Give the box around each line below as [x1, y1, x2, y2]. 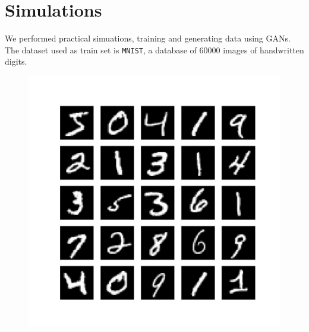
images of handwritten [223, 43, 304, 56]
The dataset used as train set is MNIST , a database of [5, 43, 197, 56]
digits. [5, 55, 27, 68]
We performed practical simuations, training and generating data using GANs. [5, 32, 291, 44]
